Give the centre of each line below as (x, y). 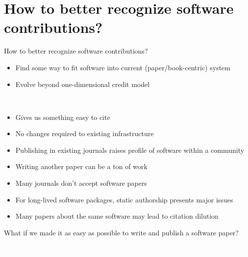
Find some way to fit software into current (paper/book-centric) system (123, 67)
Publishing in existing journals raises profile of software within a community (130, 150)
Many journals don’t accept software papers (81, 183)
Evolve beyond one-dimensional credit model (83, 84)
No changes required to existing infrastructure (85, 133)
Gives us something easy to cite (63, 117)
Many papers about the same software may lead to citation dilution (117, 216)
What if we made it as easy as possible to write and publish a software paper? (121, 232)
